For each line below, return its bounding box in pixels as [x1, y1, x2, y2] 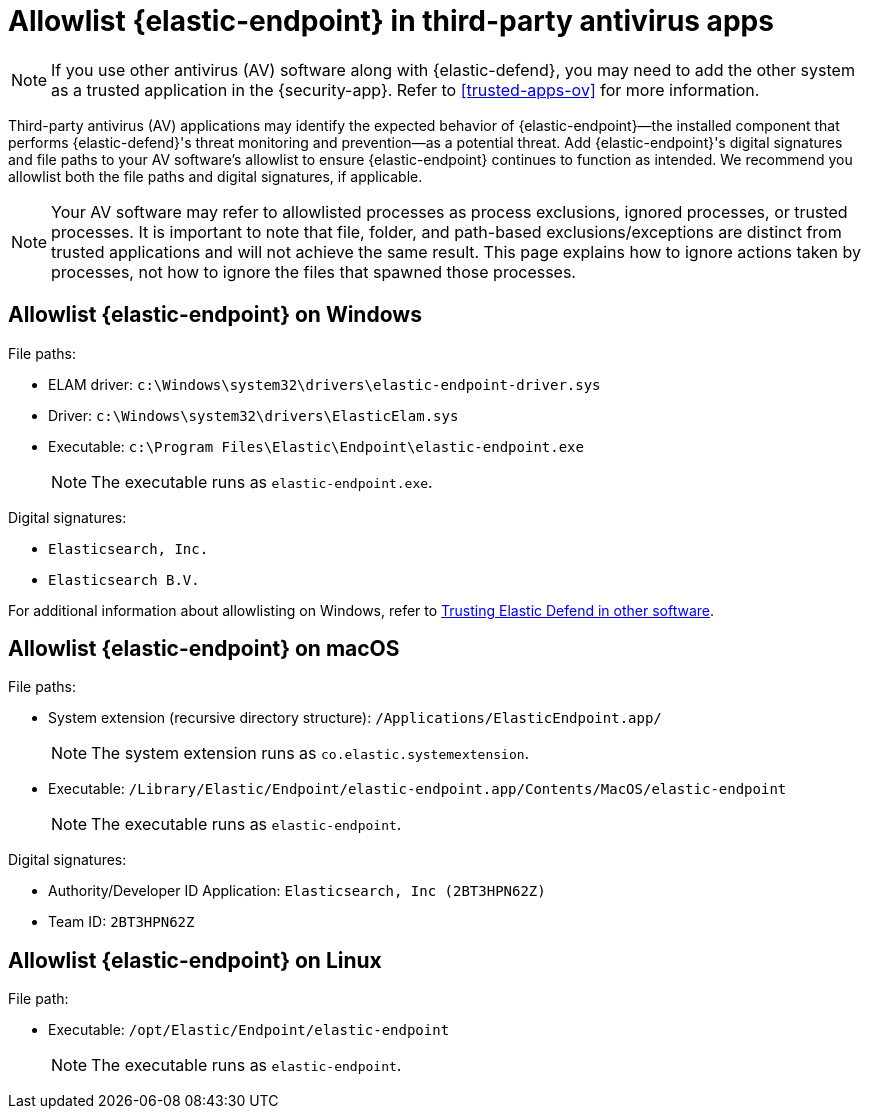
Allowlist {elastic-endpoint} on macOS [8, 636, 400, 662]
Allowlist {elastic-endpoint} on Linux [8, 947, 382, 973]
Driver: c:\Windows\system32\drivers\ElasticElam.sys [48, 406, 459, 424]
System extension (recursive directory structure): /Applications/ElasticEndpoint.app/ [48, 709, 662, 727]
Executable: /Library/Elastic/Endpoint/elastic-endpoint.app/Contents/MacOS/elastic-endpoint [48, 780, 787, 798]
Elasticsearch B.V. [48, 571, 200, 588]
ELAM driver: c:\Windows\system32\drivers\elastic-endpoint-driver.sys [48, 375, 601, 393]
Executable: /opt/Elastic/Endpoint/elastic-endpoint [48, 1021, 450, 1039]
